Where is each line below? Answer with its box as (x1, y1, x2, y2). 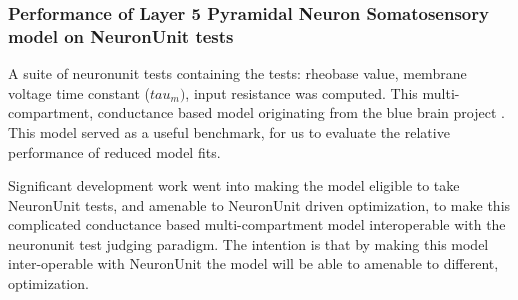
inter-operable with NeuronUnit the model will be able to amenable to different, (8, 253, 499, 274)
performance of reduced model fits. (8, 141, 221, 162)
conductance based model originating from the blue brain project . (97, 102, 505, 123)
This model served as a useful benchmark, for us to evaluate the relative (8, 121, 450, 142)
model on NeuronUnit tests (8, 23, 234, 48)
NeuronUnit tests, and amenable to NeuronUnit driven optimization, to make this (8, 194, 511, 215)
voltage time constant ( (8, 82, 151, 103)
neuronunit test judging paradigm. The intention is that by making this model (8, 233, 489, 254)
